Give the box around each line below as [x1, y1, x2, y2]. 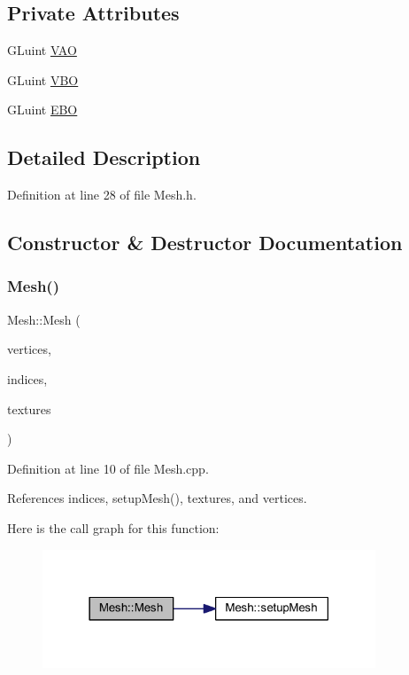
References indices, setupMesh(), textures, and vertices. [7, 489, 307, 507]
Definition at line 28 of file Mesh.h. [7, 185, 197, 204]
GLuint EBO [7, 100, 78, 119]
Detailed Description [7, 144, 201, 171]
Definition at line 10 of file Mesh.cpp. [7, 459, 209, 477]
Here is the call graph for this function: [7, 518, 220, 537]
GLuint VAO [7, 41, 77, 59]
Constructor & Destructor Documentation [7, 229, 403, 256]
